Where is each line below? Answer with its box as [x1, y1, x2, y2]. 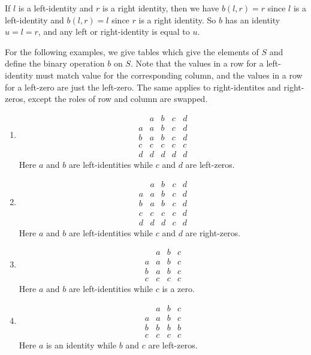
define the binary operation [5, 57, 105, 70]
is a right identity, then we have [102, 2, 219, 14]
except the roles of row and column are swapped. [28, 92, 208, 105]
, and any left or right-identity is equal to [38, 25, 190, 38]
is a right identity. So [138, 13, 216, 26]
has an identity [225, 13, 280, 26]
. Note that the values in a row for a [130, 57, 264, 70]
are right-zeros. [185, 226, 241, 239]
